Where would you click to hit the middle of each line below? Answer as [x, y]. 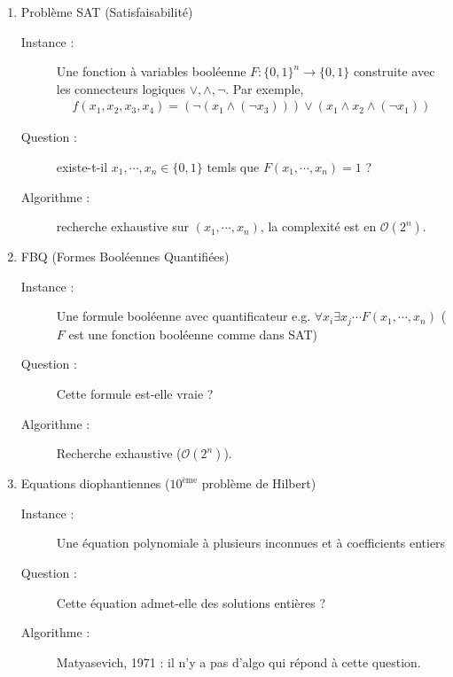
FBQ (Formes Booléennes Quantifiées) [125, 257]
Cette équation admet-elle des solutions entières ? [191, 602]
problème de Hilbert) [259, 483]
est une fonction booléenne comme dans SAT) [193, 334]
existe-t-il [82, 167]
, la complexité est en [318, 226]
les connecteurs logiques [121, 88]
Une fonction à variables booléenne [151, 71]
